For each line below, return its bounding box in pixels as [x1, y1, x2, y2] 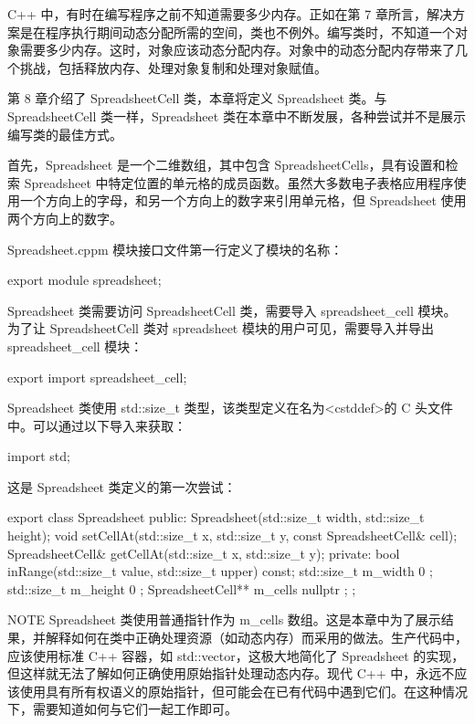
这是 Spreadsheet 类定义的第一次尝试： [7, 477, 237, 496]
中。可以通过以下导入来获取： [7, 415, 186, 435]
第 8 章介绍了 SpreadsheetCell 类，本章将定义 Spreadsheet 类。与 [7, 89, 387, 108]
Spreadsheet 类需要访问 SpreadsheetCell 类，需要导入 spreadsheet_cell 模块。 [7, 300, 457, 320]
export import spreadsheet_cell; [7, 367, 187, 386]
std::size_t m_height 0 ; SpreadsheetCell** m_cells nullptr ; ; [7, 579, 356, 598]
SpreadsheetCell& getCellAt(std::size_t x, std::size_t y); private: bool [7, 543, 400, 562]
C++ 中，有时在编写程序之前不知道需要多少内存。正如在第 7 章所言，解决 [7, 5, 452, 23]
